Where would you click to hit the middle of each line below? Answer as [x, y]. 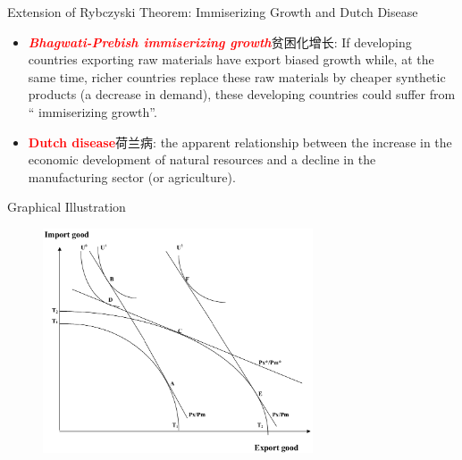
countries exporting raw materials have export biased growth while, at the [231, 59]
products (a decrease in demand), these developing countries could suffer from [242, 94]
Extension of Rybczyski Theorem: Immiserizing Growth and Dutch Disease [213, 12]
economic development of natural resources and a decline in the [202, 159]
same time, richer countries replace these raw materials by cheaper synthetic [237, 76]
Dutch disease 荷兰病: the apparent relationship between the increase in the [240, 142]
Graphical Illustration [67, 207]
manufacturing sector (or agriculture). [132, 176]
